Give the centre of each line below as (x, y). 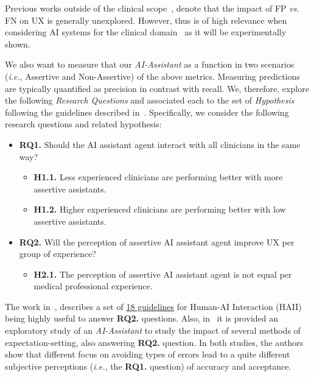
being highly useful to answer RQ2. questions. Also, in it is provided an (142, 318)
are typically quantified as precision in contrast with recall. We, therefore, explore (157, 88)
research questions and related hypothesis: (83, 124)
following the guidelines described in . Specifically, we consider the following (147, 112)
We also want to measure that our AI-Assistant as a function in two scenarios (150, 64)
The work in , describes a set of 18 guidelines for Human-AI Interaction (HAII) (153, 306)
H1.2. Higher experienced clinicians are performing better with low (160, 209)
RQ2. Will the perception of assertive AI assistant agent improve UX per (157, 241)
